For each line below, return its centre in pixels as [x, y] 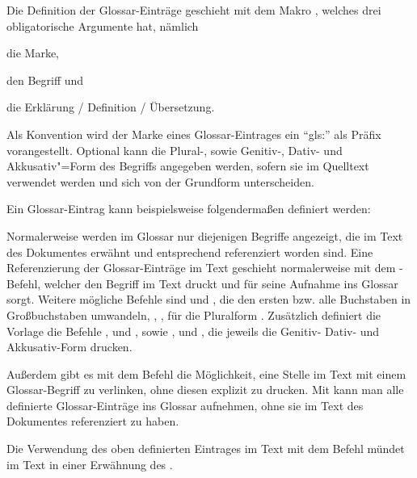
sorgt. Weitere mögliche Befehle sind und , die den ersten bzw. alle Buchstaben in [209, 299]
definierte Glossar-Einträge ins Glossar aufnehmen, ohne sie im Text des [185, 405]
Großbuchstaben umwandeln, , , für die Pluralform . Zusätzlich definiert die [194, 314]
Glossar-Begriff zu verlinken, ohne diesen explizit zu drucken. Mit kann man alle [205, 390]
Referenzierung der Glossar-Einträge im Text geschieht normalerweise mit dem [201, 268]
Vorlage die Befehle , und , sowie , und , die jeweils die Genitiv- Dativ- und [193, 331]
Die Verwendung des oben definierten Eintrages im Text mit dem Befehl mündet [206, 449]
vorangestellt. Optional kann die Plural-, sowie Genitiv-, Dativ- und [175, 150]
